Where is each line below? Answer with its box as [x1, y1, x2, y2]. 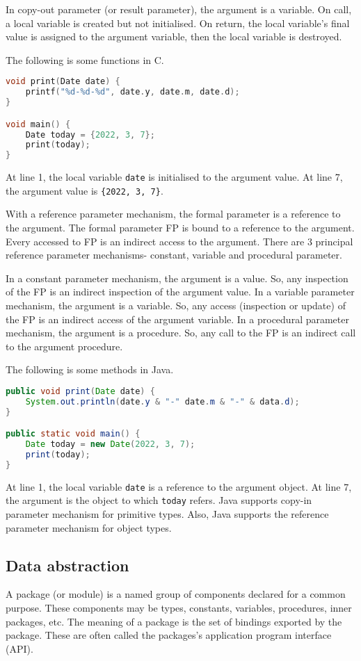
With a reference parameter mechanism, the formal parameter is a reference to [6, 206, 341, 221]
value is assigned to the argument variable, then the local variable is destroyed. [6, 29, 342, 44]
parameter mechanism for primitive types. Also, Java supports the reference [6, 507, 329, 521]
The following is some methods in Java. [6, 362, 174, 377]
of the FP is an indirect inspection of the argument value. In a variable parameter [6, 284, 355, 299]
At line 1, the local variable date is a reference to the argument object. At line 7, [6, 479, 352, 493]
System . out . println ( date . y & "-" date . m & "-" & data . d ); [25, 396, 300, 407]
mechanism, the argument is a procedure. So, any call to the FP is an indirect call [6, 325, 356, 340]
